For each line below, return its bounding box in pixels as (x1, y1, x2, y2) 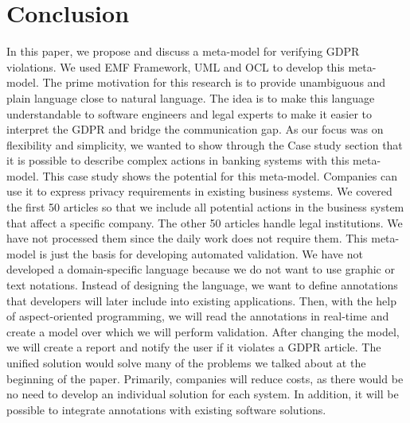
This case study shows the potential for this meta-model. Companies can (42, 167, 397, 184)
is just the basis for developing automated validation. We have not (39, 245, 363, 262)
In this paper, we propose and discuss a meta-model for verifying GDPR (6, 43, 360, 60)
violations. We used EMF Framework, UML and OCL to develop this (6, 58, 345, 75)
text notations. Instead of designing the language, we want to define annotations (6, 277, 398, 293)
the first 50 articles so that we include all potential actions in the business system (6, 199, 404, 215)
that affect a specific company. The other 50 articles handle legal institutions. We (6, 214, 403, 231)
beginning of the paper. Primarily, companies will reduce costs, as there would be (6, 370, 404, 386)
